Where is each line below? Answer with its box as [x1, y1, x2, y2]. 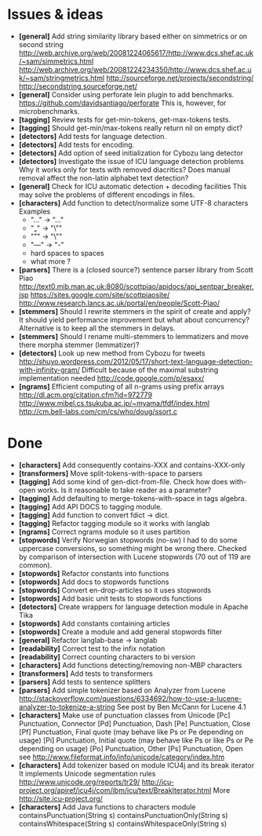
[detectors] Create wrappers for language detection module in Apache [18, 602, 249, 611]
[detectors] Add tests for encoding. [18, 140, 135, 149]
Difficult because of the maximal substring [81, 365, 219, 374]
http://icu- [141, 777, 174, 787]
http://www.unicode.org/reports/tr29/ [18, 777, 140, 787]
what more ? [30, 257, 71, 266]
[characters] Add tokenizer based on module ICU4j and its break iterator [18, 760, 255, 770]
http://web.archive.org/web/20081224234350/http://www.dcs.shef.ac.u [18, 64, 252, 74]
